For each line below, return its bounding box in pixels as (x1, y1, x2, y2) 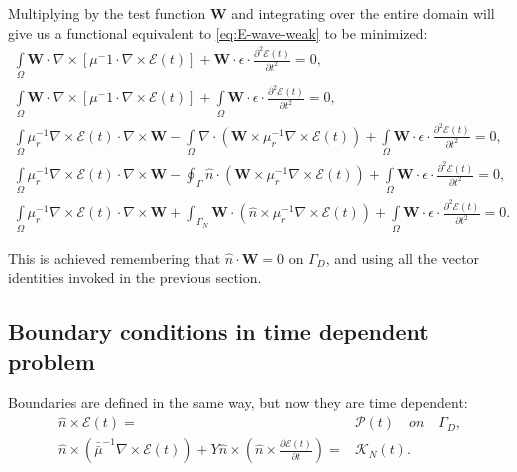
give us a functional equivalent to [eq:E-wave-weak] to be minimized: (8, 22, 428, 43)
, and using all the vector (325, 247, 480, 268)
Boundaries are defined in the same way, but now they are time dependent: (8, 392, 468, 413)
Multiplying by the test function (8, 3, 206, 23)
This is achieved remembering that (8, 247, 221, 268)
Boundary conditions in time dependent (8, 316, 429, 347)
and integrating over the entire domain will (231, 3, 495, 23)
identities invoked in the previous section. (8, 267, 262, 288)
